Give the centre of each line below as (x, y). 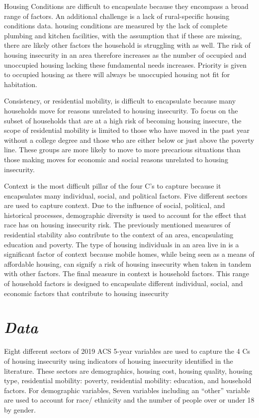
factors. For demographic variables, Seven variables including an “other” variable (127, 390)
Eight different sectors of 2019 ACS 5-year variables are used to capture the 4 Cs (127, 351)
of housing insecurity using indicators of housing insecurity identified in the (119, 361)
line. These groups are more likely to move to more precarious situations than (122, 150)
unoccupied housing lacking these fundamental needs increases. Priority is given (126, 64)
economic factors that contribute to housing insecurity (86, 293)
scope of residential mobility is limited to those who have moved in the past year (127, 130)
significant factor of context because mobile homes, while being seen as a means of (129, 254)
